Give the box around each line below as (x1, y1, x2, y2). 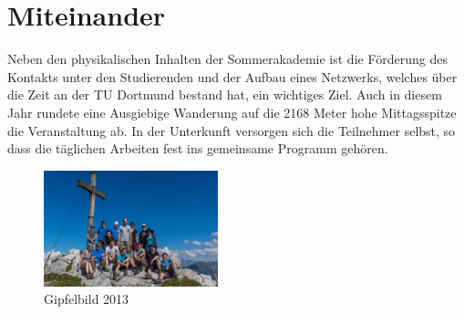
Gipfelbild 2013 (44, 289, 129, 309)
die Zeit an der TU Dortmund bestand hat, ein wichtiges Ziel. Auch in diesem (7, 85, 442, 104)
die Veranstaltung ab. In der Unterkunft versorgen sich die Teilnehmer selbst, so (7, 120, 456, 140)
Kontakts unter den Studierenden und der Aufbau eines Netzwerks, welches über (7, 67, 458, 86)
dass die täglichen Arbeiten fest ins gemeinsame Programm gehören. (7, 139, 388, 158)
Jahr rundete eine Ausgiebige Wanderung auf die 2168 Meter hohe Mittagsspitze (7, 102, 457, 121)
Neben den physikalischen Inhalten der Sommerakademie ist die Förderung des (7, 49, 448, 68)
